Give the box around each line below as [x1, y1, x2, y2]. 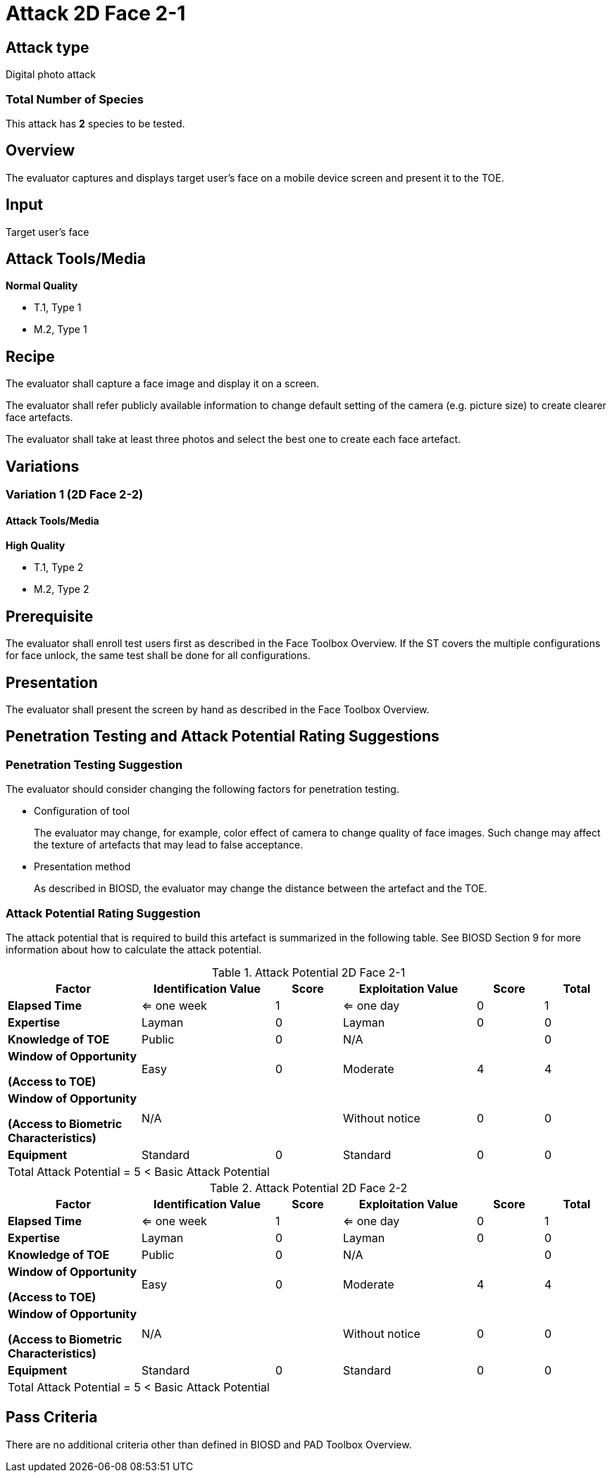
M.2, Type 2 [34, 583, 89, 596]
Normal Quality [6, 280, 78, 292]
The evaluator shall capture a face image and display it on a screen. [6, 377, 320, 390]
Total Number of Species [6, 92, 144, 106]
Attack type [6, 38, 89, 56]
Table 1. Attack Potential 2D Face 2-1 [211, 965, 406, 980]
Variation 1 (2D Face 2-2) [6, 487, 144, 502]
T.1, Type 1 [34, 301, 82, 314]
